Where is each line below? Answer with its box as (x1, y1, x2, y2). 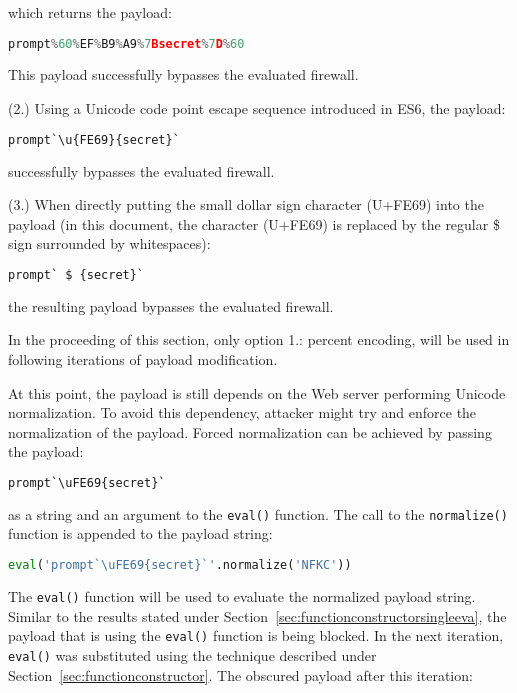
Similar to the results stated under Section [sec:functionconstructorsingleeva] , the (8, 605, 507, 626)
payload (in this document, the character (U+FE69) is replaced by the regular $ (8, 213, 500, 234)
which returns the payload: (8, 2, 172, 22)
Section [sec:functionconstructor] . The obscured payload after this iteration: (8, 664, 473, 685)
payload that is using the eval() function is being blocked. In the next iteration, (8, 625, 504, 646)
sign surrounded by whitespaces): (8, 233, 211, 254)
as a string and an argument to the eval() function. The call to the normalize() (8, 503, 508, 524)
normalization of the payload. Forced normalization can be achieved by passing (8, 421, 492, 442)
